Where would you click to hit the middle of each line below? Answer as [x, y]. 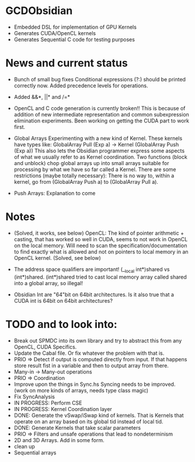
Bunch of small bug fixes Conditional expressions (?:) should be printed [100, 79]
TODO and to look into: [61, 324]
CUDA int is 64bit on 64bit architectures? [63, 300]
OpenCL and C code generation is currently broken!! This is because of [100, 108]
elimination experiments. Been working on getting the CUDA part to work [101, 121]
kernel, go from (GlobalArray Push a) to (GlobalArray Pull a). [86, 182]
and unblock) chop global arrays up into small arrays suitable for [91, 163]
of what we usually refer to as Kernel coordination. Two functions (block [100, 157]
